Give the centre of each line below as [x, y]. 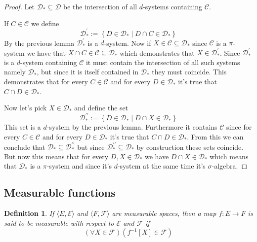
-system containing [49, 62]
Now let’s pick [25, 108]
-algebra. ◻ [230, 166]
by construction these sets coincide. [190, 147]
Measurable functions [60, 192]
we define [45, 23]
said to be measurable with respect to [59, 223]
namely [15, 72]
